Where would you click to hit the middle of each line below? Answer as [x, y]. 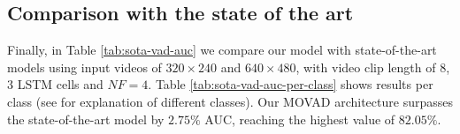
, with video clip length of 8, [373, 67]
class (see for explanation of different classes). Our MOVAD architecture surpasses [230, 101]
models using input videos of [84, 67]
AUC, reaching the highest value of [300, 119]
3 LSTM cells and [55, 84]
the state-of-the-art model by [86, 119]
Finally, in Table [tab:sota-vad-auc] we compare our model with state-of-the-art [222, 50]
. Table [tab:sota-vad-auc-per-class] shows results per [291, 84]
